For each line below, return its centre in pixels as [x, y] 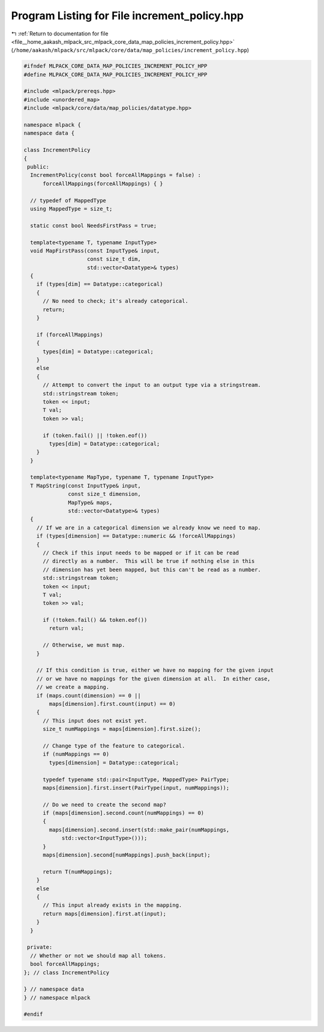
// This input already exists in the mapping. [112, 905]
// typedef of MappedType [68, 200]
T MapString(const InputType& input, [85, 485]
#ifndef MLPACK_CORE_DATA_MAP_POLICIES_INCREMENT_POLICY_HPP [115, 66]
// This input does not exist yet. [95, 720]
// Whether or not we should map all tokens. [98, 956]
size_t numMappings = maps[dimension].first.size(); [122, 729]
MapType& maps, [90, 503]
